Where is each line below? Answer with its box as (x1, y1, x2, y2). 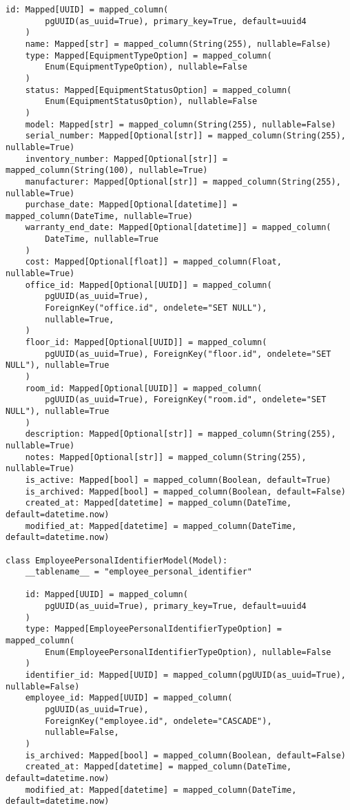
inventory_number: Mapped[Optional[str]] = (25, 154, 228, 164)
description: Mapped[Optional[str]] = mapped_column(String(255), (25, 429, 336, 439)
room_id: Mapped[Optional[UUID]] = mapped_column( (25, 383, 262, 393)
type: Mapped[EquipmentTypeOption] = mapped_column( (25, 50, 272, 61)
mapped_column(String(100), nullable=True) (6, 165, 208, 176)
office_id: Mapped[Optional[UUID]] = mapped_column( (25, 280, 272, 290)
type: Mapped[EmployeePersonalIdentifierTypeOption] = (25, 624, 282, 634)
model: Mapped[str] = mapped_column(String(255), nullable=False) (25, 119, 336, 129)
